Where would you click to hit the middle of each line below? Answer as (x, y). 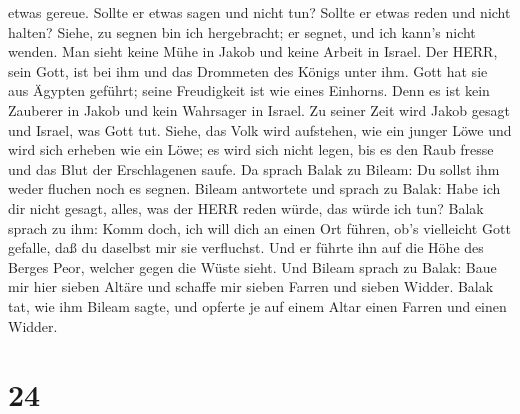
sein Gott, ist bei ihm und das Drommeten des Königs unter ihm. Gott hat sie (248, 70)
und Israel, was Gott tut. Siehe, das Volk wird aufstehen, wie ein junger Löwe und (260, 129)
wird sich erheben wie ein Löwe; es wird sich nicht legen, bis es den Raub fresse (251, 149)
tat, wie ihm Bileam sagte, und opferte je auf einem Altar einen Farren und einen (257, 305)
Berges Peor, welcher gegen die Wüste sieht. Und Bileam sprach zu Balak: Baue (252, 266)
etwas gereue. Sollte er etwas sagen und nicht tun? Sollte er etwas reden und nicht (259, 12)
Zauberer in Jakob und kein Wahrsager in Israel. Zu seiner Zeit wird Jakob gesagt (259, 109)
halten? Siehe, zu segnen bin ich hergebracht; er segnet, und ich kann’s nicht (242, 31)
